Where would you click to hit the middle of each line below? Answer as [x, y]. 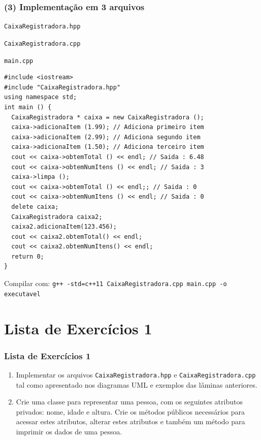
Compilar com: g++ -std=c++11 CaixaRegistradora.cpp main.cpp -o [116, 283]
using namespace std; [41, 97]
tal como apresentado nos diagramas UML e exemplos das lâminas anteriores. [137, 384]
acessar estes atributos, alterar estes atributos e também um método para [130, 421]
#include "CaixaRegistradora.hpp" [62, 87]
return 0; [28, 256]
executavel [22, 294]
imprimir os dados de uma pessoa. [69, 431]
